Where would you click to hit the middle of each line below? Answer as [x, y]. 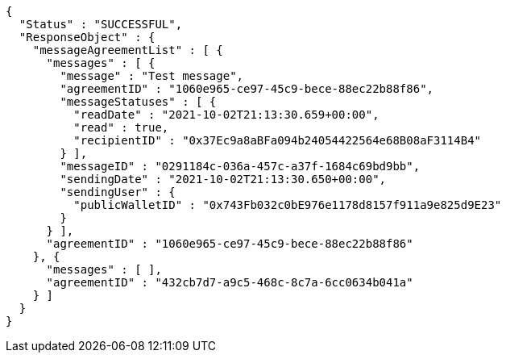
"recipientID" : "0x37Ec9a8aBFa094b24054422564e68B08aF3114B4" [278, 140]
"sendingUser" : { [118, 192]
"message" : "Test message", [152, 76]
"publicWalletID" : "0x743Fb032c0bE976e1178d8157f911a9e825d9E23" [288, 205]
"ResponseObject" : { [87, 37]
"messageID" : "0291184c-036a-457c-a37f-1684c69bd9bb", [240, 166]
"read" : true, [121, 127]
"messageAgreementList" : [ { [128, 50]
